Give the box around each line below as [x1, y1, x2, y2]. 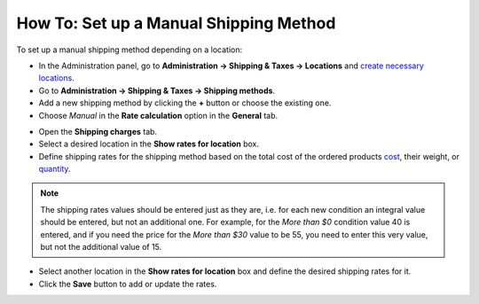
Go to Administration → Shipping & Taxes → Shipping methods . [38, 85, 275, 96]
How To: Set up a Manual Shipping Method [16, 13, 336, 33]
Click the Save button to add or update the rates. [38, 278, 217, 289]
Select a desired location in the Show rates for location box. [38, 138, 260, 150]
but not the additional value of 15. [40, 242, 162, 253]
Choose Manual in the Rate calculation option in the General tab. [38, 110, 279, 121]
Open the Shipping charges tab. [38, 126, 158, 136]
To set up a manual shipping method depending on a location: [16, 44, 243, 55]
